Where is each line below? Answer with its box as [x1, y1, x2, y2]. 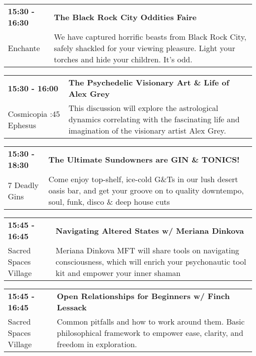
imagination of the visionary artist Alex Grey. [68, 125, 226, 136]
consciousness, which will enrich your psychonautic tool [56, 256, 246, 267]
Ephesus [8, 119, 36, 131]
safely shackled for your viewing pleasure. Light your [54, 42, 235, 54]
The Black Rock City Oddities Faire [54, 11, 197, 23]
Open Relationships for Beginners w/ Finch [57, 290, 230, 301]
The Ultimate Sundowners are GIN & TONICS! [48, 153, 240, 165]
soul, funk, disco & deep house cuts [48, 196, 170, 207]
